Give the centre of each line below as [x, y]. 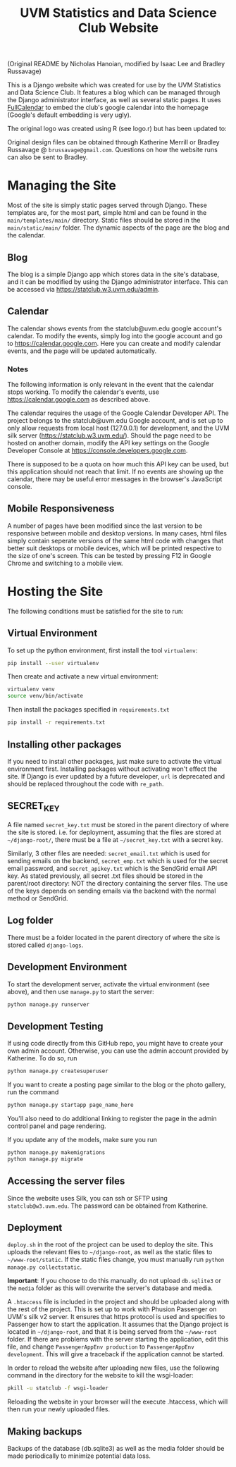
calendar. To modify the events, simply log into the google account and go [115, 335]
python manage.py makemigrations [56, 1152]
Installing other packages [64, 744]
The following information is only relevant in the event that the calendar [111, 385]
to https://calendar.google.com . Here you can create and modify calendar [114, 343]
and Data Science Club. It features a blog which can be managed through [114, 92]
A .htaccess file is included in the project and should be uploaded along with [118, 1302]
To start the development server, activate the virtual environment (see [108, 984]
